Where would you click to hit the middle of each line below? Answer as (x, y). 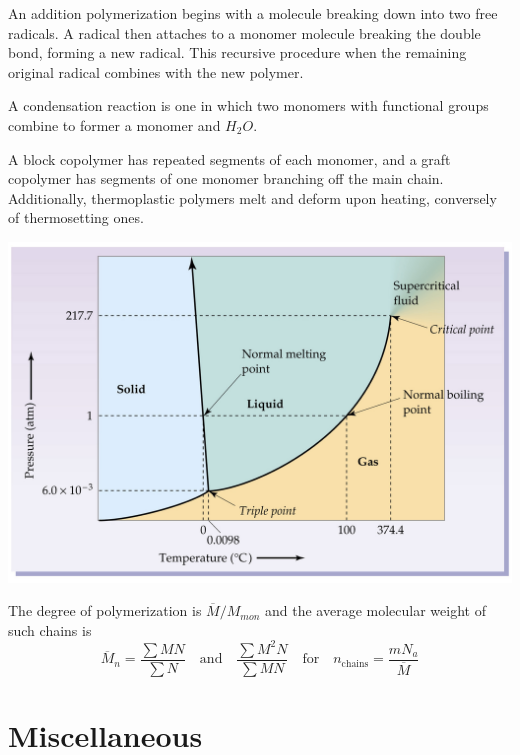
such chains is (50, 629)
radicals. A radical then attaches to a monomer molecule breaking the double (244, 32)
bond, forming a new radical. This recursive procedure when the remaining (237, 52)
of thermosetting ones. (76, 217)
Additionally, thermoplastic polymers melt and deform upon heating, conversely (252, 197)
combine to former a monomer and (114, 124)
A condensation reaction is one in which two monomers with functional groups (248, 105)
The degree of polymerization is (105, 610)
